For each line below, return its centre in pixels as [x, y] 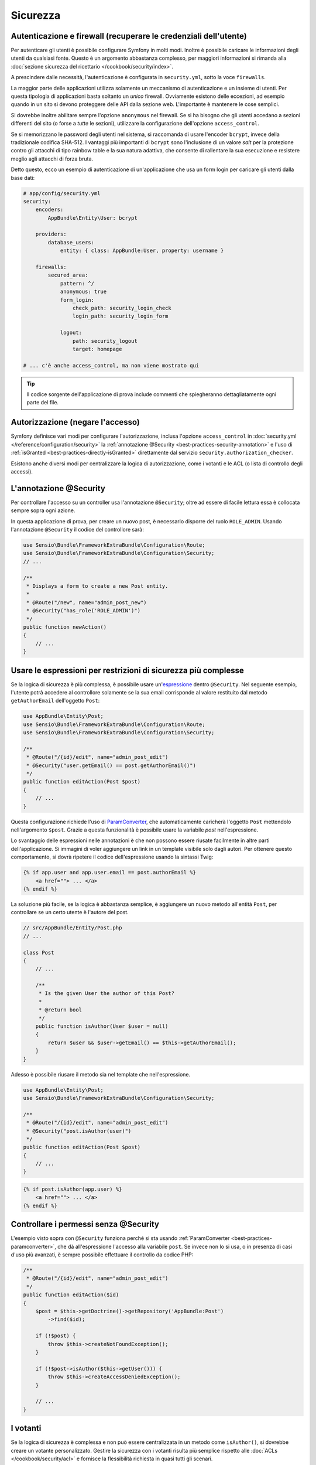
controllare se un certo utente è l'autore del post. [70, 912]
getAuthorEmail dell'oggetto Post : [55, 701]
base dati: [23, 178]
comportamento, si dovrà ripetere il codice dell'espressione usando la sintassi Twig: [112, 857]
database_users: [71, 242]
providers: [51, 234]
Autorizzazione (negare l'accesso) [75, 422]
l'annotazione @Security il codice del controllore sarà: [78, 530]
